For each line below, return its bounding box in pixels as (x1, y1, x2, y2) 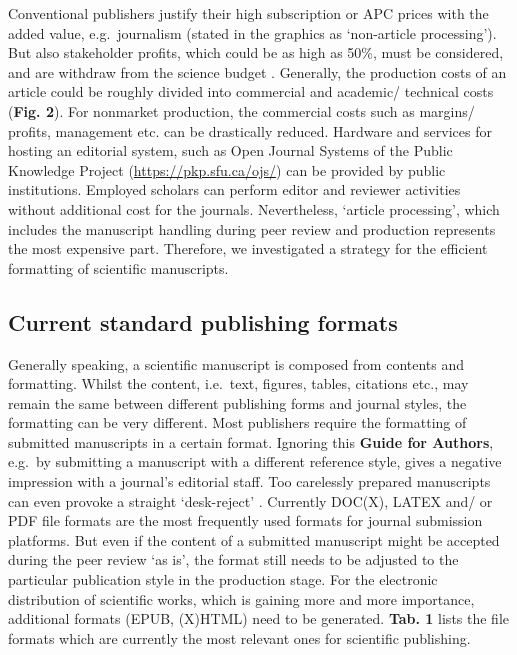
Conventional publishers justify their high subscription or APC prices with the (8, 3, 489, 23)
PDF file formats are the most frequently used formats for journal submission (8, 510, 483, 531)
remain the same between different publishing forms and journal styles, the (8, 392, 467, 413)
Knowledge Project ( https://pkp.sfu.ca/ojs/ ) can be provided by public (8, 159, 446, 180)
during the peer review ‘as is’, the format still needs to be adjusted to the (8, 549, 459, 570)
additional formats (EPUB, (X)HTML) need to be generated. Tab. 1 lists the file (8, 608, 510, 629)
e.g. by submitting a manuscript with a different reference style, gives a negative (8, 451, 502, 472)
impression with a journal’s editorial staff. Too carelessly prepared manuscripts (8, 471, 491, 492)
